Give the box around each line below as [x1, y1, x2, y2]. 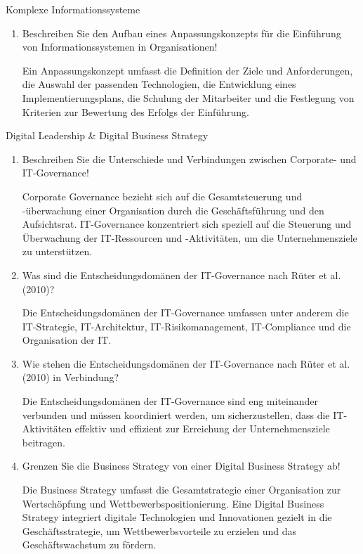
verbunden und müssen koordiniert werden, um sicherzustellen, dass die [22, 407, 330, 422]
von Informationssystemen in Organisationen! [22, 39, 218, 54]
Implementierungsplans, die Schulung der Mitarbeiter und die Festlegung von [22, 90, 355, 105]
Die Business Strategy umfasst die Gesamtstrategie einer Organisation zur [22, 482, 341, 497]
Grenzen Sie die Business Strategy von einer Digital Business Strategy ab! [22, 458, 341, 473]
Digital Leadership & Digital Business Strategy [6, 128, 209, 143]
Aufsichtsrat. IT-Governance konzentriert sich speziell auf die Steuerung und [22, 217, 352, 231]
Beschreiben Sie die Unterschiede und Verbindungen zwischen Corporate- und [22, 151, 357, 166]
